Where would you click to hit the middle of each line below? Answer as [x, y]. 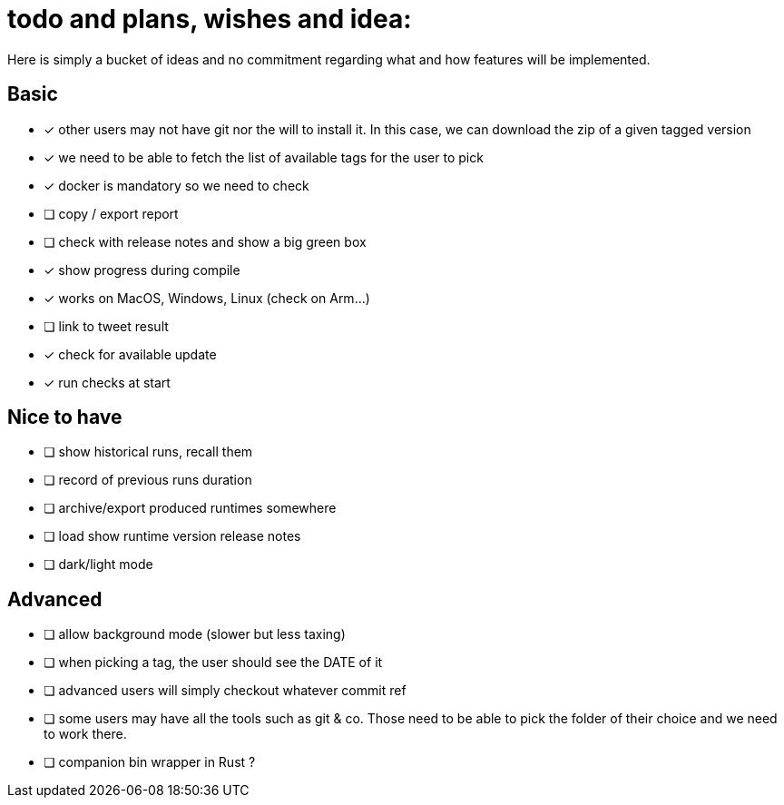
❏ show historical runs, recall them [148, 452]
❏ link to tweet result [106, 326]
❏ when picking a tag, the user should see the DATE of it [213, 663]
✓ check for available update [130, 354]
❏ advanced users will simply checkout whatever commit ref [225, 691]
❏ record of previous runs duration [148, 480]
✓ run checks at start [107, 382]
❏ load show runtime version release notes [172, 536]
